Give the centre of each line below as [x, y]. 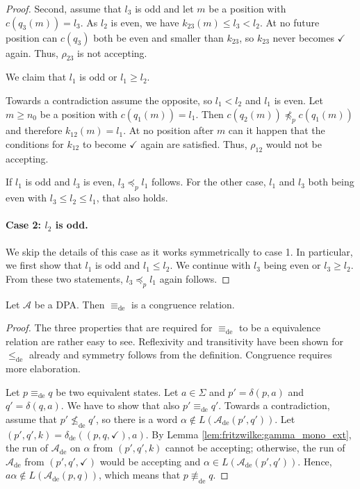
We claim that [36, 77]
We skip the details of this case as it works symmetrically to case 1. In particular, [179, 251]
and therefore [34, 130]
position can [32, 37]
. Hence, [315, 461]
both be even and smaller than [158, 37]
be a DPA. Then [69, 304]
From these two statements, [64, 278]
